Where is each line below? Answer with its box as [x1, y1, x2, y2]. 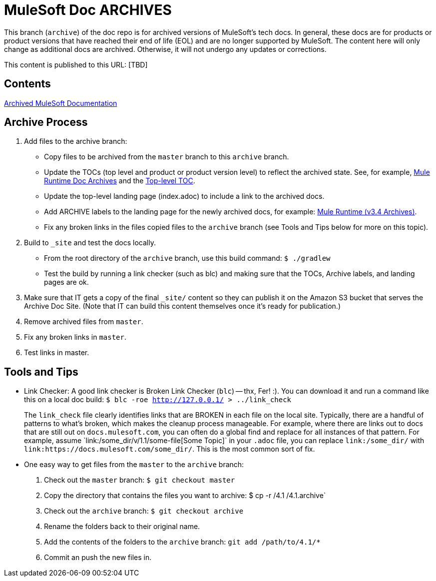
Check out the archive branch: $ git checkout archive [44, 507, 244, 516]
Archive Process [4, 116, 88, 129]
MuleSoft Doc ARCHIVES [4, 1, 172, 18]
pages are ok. [44, 278, 89, 287]
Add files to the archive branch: [24, 137, 127, 146]
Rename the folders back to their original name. [44, 522, 200, 531]
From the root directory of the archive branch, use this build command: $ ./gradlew [44, 254, 331, 263]
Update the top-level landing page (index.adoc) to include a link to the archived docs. [44, 192, 325, 201]
